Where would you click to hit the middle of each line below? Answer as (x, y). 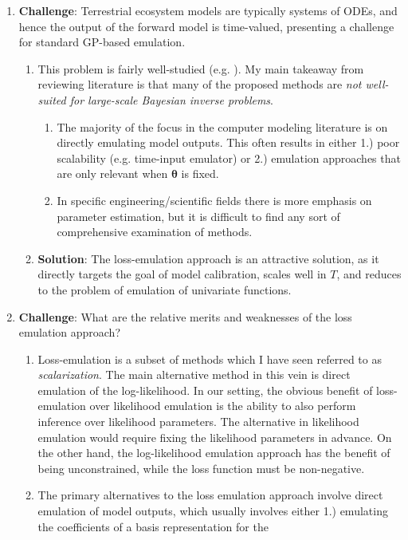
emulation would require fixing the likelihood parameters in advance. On (215, 437)
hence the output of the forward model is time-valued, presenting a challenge (206, 26)
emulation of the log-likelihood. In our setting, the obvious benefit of (205, 390)
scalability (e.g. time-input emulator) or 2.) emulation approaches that (229, 158)
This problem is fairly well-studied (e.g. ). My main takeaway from (201, 68)
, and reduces (369, 274)
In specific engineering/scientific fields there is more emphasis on (214, 200)
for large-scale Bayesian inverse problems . (172, 99)
